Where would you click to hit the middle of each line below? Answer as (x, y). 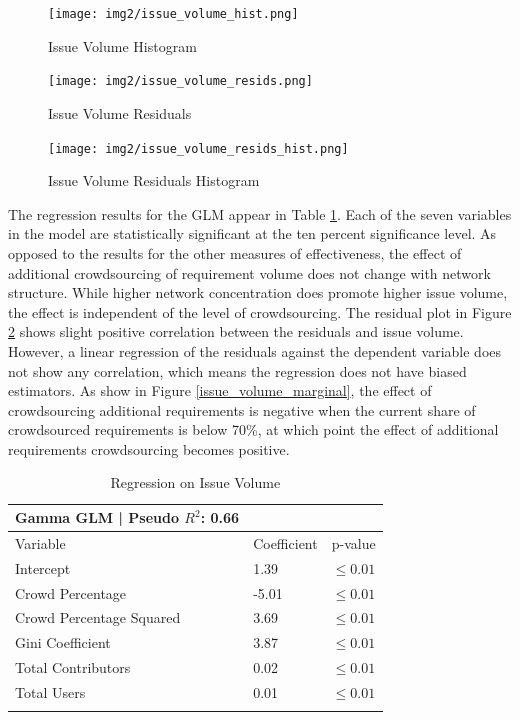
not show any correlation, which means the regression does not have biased (237, 370)
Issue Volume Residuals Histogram (154, 180)
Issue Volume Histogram (122, 45)
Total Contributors (73, 667)
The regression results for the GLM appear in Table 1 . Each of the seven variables (260, 213)
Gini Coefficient (63, 642)
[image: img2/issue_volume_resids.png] (180, 81)
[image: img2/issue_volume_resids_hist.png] (198, 148)
